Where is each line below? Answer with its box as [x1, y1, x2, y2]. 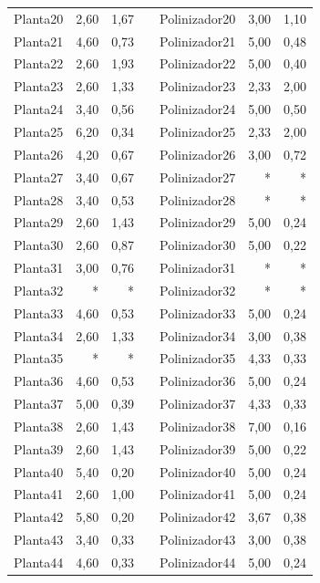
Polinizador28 [160, 190, 236, 209]
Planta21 [14, 31, 64, 50]
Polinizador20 [160, 8, 236, 27]
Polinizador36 [160, 371, 236, 390]
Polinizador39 [160, 439, 236, 458]
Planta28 [14, 190, 64, 209]
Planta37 [14, 394, 64, 413]
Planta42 [14, 507, 64, 526]
